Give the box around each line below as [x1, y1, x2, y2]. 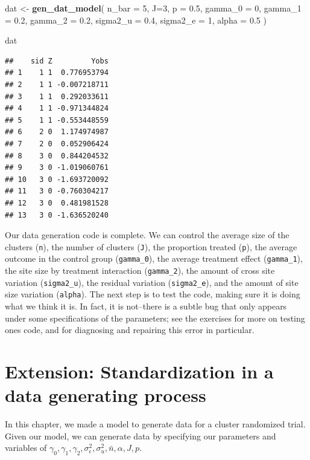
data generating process [5, 383, 206, 407]
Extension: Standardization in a [5, 358, 274, 383]
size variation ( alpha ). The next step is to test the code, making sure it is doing [5, 288, 300, 300]
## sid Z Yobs [5, 56, 109, 65]
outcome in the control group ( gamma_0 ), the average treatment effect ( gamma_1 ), [5, 252, 303, 265]
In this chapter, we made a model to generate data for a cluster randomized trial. [5, 418, 306, 430]
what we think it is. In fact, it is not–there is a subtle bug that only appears [5, 299, 287, 312]
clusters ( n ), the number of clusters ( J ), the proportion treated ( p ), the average [5, 240, 297, 253]
